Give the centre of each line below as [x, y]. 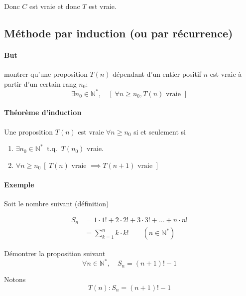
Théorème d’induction [43, 112]
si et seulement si [160, 131]
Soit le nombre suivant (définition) [57, 204]
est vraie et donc [55, 6]
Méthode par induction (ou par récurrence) [119, 33]
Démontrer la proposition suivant [55, 253]
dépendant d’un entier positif [157, 74]
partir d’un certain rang [40, 83]
